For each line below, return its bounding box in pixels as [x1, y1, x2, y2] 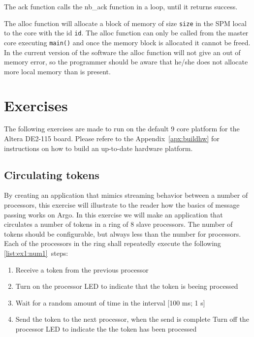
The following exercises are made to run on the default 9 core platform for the [4, 123, 240, 134]
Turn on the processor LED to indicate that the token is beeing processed [15, 281, 238, 291]
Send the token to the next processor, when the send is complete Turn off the [15, 314, 249, 324]
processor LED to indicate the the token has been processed [15, 323, 197, 334]
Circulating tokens [4, 167, 99, 182]
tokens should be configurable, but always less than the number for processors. [4, 228, 241, 239]
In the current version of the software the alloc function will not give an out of [4, 47, 241, 57]
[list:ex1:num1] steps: [4, 248, 68, 258]
